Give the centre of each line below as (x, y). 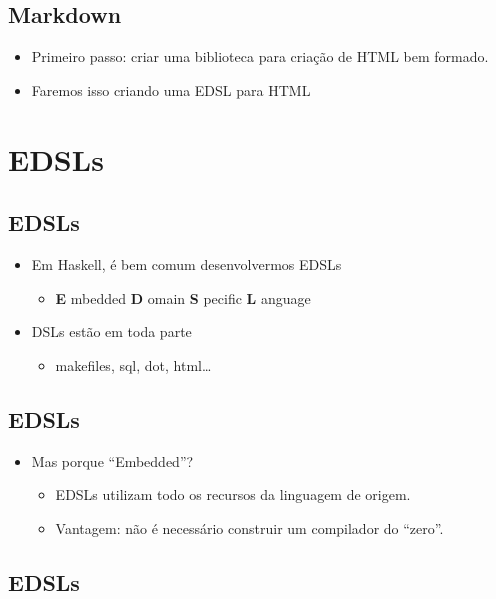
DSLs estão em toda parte (111, 331)
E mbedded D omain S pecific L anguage (183, 297)
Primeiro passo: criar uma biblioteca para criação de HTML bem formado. (260, 56)
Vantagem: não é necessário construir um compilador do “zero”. (249, 527)
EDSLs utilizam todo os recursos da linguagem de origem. (233, 494)
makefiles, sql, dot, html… (133, 364)
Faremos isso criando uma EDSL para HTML (171, 89)
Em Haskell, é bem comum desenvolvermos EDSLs (186, 263)
